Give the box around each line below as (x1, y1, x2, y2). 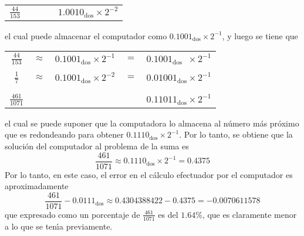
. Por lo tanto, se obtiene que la (179, 128, 293, 141)
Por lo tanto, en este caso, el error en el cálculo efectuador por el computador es (5, 168, 293, 180)
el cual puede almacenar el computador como (5, 29, 167, 42)
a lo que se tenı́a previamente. (5, 220, 113, 232)
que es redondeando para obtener (5, 128, 124, 141)
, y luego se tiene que (222, 29, 298, 42)
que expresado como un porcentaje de (5, 208, 140, 220)
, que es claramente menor (202, 208, 297, 220)
